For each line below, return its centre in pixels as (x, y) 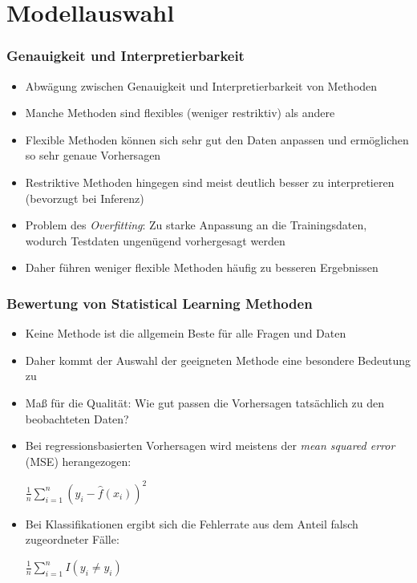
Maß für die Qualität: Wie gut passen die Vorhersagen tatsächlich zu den (205, 402)
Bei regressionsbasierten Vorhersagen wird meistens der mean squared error (210, 445)
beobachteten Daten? (77, 418)
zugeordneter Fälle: (72, 539)
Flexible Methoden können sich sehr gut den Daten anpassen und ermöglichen (217, 139)
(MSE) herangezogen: (78, 461)
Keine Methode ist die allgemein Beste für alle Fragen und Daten (186, 333)
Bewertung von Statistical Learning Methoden (160, 303)
